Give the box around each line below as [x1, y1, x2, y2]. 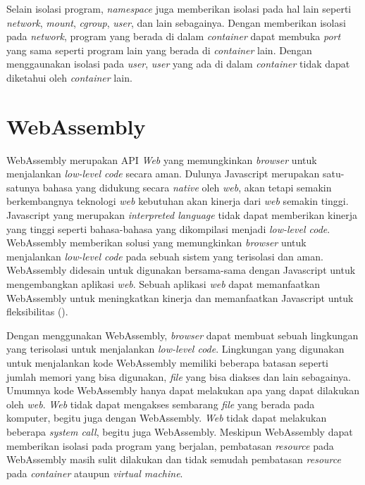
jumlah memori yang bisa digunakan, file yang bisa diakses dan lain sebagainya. [6, 369, 351, 384]
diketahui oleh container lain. [6, 70, 132, 84]
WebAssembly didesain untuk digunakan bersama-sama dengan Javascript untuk [6, 263, 356, 277]
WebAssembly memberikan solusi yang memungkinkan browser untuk [6, 235, 307, 250]
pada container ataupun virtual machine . [6, 465, 183, 480]
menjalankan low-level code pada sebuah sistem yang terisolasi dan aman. [6, 248, 323, 263]
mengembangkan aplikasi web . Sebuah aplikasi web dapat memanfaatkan [6, 277, 321, 291]
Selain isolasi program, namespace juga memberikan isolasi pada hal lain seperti [6, 1, 352, 15]
